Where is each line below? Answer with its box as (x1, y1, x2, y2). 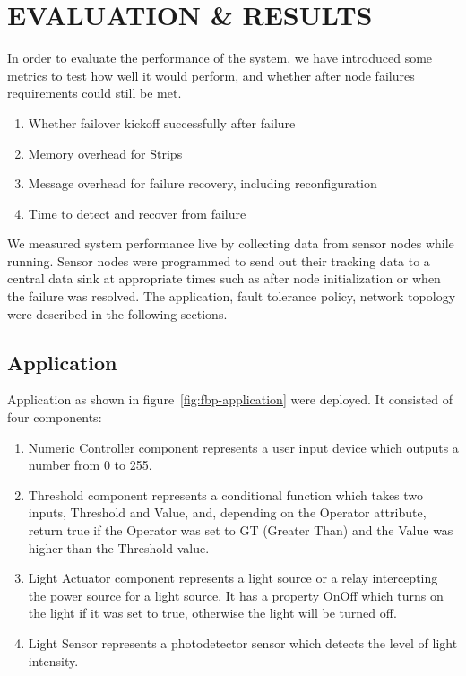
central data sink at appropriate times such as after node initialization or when (7, 269, 441, 288)
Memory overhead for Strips (28, 143, 183, 162)
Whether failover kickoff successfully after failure (28, 113, 296, 132)
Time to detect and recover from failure (28, 204, 246, 222)
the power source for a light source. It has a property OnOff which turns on (28, 585, 444, 604)
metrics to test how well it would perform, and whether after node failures (7, 65, 415, 84)
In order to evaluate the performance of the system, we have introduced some (7, 48, 433, 67)
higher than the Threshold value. (28, 538, 210, 557)
